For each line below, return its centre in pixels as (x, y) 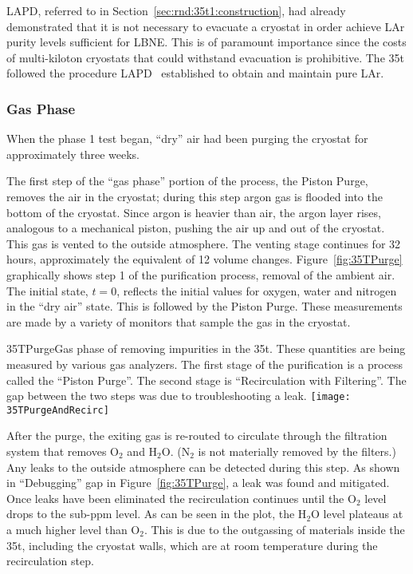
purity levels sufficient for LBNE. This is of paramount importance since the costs (206, 42)
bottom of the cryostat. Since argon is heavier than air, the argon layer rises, (194, 212)
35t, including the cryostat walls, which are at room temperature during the (192, 545)
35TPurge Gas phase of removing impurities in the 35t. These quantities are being (206, 348)
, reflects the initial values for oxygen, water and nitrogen (257, 290)
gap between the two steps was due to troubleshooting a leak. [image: (179, 396)
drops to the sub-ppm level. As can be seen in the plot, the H (157, 514)
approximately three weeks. (73, 154)
